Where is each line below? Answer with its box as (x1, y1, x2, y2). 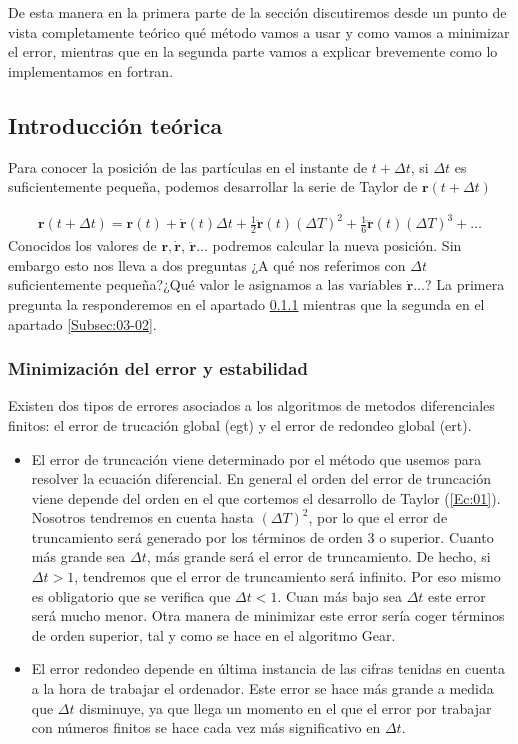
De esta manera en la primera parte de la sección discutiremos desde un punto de (8, 2, 507, 22)
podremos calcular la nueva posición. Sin (212, 235, 462, 256)
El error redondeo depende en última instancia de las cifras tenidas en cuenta (31, 658, 505, 679)
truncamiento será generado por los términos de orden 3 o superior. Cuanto (31, 526, 494, 547)
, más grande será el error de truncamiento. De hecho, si (146, 546, 491, 567)
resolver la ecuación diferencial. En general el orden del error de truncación (31, 468, 491, 489)
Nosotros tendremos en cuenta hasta (31, 507, 254, 528)
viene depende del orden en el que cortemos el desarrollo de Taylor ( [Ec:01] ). (31, 487, 501, 508)
